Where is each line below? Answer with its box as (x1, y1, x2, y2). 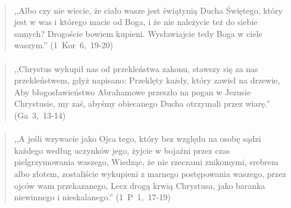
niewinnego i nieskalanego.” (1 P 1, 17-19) (14, 191, 171, 203)
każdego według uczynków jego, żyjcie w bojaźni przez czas (14, 144, 230, 156)
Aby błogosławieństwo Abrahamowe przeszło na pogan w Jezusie (14, 85, 251, 98)
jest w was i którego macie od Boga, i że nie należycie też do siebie (14, 15, 258, 28)
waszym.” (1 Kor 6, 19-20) (14, 39, 113, 51)
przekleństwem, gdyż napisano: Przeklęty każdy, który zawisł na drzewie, (14, 74, 280, 86)
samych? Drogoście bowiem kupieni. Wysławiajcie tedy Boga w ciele (14, 27, 262, 39)
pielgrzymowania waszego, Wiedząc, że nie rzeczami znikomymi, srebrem (14, 156, 279, 168)
